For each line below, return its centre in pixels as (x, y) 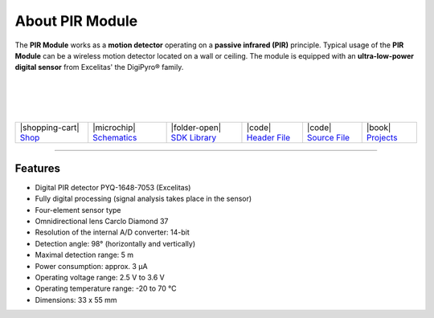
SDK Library (194, 138)
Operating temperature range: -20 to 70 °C (106, 288)
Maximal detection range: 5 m (84, 255)
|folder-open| (196, 128)
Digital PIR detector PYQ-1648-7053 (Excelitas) (113, 187)
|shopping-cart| (49, 128)
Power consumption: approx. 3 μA (91, 266)
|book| (379, 128)
